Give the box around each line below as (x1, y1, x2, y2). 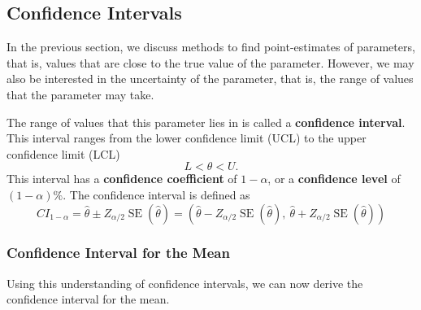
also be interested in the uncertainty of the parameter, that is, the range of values (7, 70, 414, 87)
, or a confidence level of (267, 170, 401, 187)
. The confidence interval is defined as (63, 186, 250, 203)
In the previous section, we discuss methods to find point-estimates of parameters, (7, 38, 415, 55)
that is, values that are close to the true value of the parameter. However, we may (7, 54, 414, 71)
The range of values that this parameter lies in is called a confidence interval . (7, 113, 406, 130)
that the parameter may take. (7, 85, 154, 103)
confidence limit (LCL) (7, 145, 120, 162)
